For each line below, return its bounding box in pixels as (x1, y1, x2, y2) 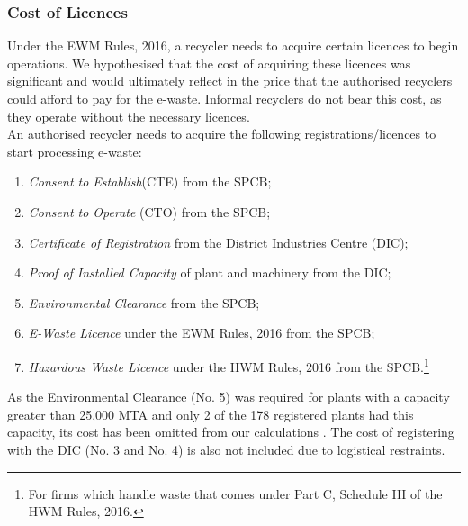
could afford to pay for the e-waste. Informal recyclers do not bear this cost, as (7, 89, 442, 107)
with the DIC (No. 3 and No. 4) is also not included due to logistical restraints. (7, 440, 445, 458)
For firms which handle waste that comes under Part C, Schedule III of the (28, 484, 443, 503)
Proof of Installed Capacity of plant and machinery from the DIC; (28, 263, 391, 282)
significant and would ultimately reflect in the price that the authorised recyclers (7, 71, 453, 90)
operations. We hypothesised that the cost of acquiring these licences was (7, 53, 411, 72)
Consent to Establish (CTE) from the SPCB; (28, 172, 272, 191)
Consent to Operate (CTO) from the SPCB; (28, 202, 271, 221)
